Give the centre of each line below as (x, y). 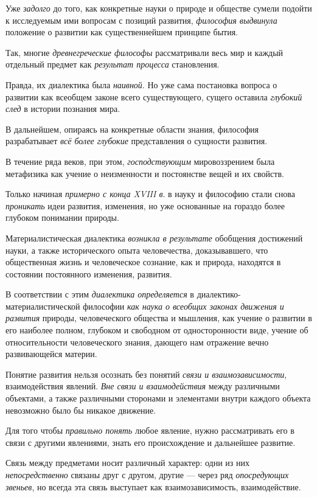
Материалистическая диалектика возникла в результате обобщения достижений (154, 238)
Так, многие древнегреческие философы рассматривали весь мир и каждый (145, 52)
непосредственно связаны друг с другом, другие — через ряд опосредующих (147, 474)
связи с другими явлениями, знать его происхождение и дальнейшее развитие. (151, 442)
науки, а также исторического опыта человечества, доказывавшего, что (137, 250)
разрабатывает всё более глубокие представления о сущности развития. (137, 141)
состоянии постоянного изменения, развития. (89, 273)
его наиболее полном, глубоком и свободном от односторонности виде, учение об (157, 330)
